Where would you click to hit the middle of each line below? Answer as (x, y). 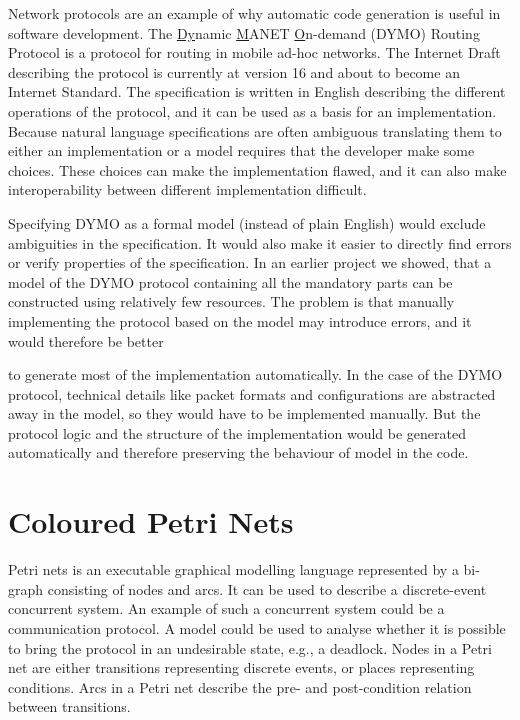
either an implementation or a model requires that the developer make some (241, 150)
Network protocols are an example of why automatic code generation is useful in (254, 13)
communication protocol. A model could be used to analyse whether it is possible (257, 627)
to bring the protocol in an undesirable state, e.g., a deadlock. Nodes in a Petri (250, 647)
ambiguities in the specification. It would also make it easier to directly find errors (260, 242)
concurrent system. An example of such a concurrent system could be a (226, 608)
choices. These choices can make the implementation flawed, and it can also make (257, 169)
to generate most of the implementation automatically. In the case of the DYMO (255, 374)
